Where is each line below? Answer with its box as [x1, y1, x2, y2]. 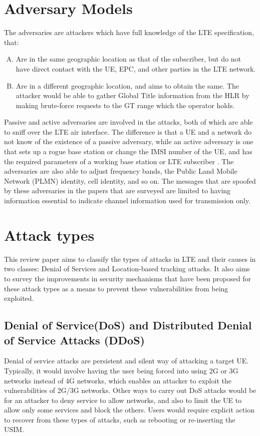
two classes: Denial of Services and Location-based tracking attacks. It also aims [4, 263, 250, 274]
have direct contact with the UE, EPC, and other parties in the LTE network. [16, 63, 256, 74]
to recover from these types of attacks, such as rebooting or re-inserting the [4, 414, 235, 424]
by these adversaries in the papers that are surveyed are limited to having [4, 185, 231, 196]
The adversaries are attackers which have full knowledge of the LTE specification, [4, 27, 254, 38]
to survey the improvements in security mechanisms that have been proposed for [4, 273, 251, 283]
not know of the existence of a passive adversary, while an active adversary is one [4, 136, 253, 147]
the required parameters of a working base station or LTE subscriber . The [4, 156, 234, 166]
